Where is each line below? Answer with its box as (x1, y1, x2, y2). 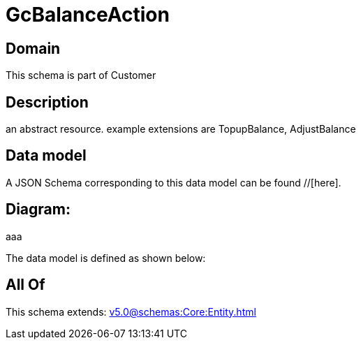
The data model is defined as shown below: (6, 251, 206, 264)
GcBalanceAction (6, 3, 170, 27)
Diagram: (6, 200, 71, 219)
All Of (6, 276, 45, 294)
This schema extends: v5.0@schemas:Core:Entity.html (6, 305, 256, 318)
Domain (6, 39, 61, 57)
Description (6, 93, 89, 111)
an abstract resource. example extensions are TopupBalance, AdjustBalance (6, 123, 356, 135)
